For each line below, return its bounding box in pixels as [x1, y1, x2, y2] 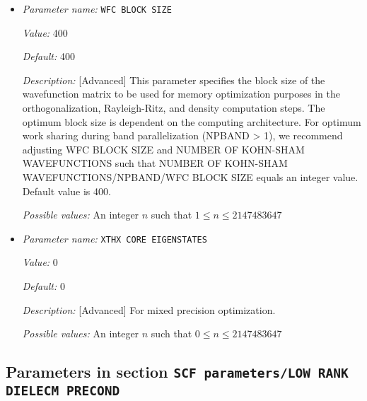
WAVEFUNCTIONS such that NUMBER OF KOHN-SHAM [22, 156, 288, 170]
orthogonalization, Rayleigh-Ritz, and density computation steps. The [22, 100, 325, 115]
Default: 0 [22, 279, 65, 294]
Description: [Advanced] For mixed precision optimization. [22, 302, 276, 317]
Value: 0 [22, 255, 58, 269]
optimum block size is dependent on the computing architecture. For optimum [22, 114, 361, 129]
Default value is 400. [22, 183, 111, 198]
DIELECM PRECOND [6, 383, 120, 399]
